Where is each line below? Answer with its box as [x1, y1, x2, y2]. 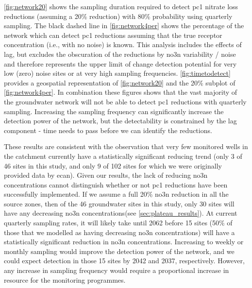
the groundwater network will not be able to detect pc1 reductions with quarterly [4, 96, 247, 106]
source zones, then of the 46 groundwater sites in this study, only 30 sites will [4, 198, 235, 208]
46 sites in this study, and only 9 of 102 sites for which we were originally [4, 160, 222, 170]
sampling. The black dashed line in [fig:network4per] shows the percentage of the [4, 20, 244, 31]
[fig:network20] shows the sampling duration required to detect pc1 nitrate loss [4, 1, 238, 11]
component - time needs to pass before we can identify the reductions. [4, 125, 212, 135]
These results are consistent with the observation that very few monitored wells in [4, 141, 248, 152]
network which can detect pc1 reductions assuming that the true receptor [4, 30, 222, 40]
